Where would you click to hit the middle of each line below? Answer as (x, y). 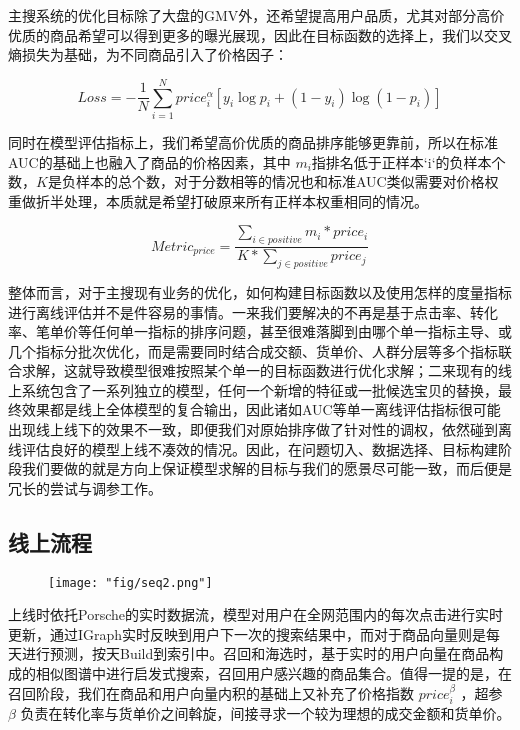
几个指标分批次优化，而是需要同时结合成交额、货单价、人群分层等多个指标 (253, 350)
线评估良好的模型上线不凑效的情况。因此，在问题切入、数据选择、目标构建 (253, 448)
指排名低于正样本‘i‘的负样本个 (408, 161)
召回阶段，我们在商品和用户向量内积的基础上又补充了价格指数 (211, 692)
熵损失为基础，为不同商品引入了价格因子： (148, 54)
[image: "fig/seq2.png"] (130, 582)
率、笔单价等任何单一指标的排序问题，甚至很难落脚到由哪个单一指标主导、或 (260, 331)
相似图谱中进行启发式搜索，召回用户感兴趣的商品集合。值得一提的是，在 (273, 673)
